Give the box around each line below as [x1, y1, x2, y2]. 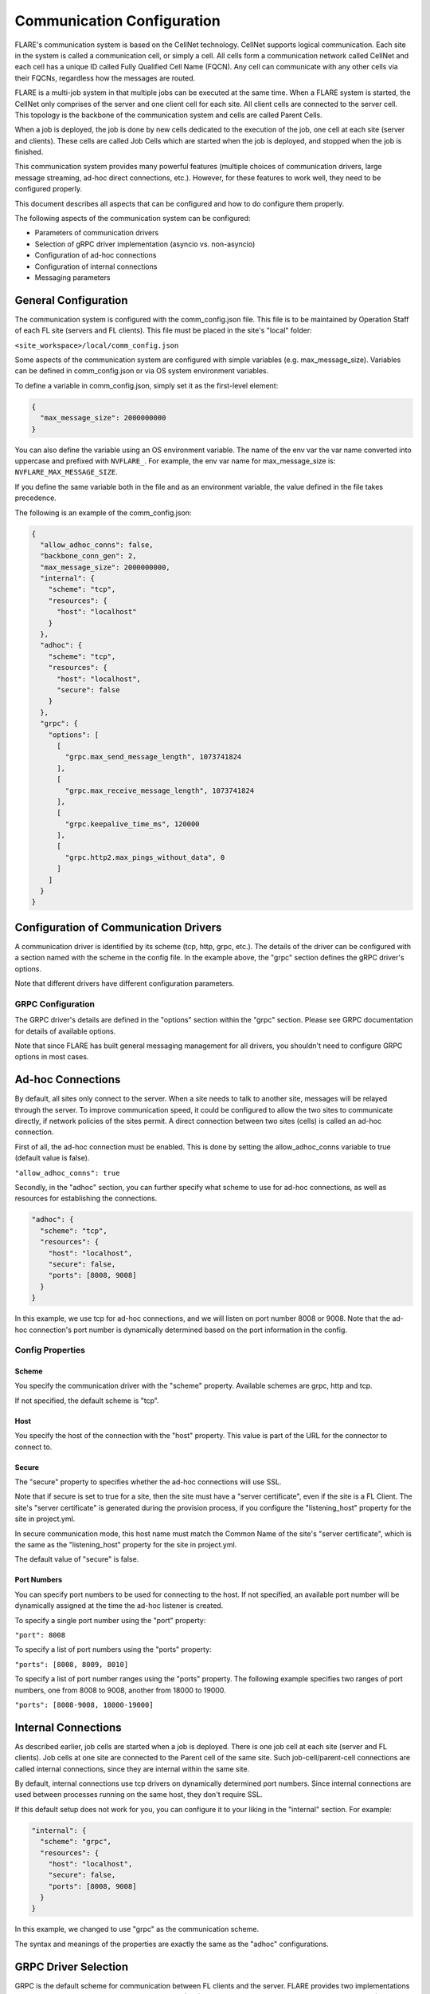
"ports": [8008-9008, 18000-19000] [14, 1700, 154, 1709]
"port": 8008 [14, 1630, 66, 1639]
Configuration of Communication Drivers [14, 920, 222, 934]
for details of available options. [14, 1026, 116, 1036]
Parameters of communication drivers [34, 228, 159, 238]
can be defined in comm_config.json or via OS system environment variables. [14, 366, 269, 376]
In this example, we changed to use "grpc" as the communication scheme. [14, 1925, 259, 1934]
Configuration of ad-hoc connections [34, 250, 157, 260]
